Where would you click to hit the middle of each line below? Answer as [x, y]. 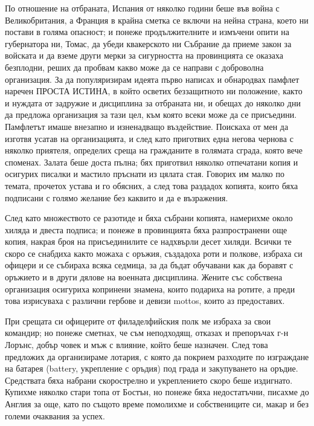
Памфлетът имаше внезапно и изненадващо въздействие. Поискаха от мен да [147, 126]
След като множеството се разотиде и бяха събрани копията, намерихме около [149, 218]
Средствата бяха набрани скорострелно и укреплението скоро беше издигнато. [149, 380]
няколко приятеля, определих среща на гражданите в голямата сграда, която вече [154, 150]
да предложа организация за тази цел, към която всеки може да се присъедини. [151, 115]
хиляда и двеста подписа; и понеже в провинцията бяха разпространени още [146, 229]
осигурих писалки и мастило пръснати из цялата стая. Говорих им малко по [145, 174]
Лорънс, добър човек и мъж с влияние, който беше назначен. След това [136, 345]
